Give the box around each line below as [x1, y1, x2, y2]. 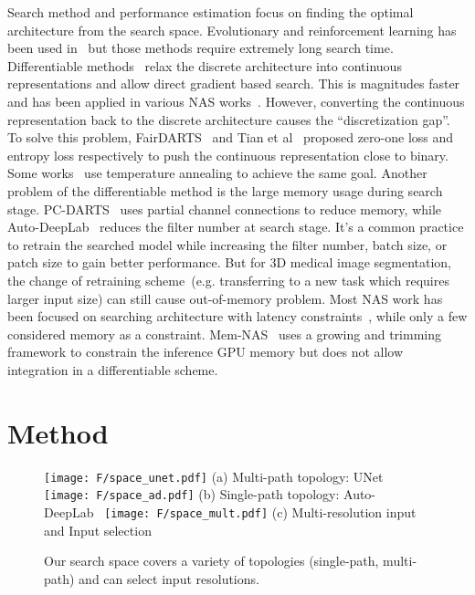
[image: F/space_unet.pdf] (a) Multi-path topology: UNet [44, 466, 384, 485]
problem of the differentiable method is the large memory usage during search [7, 181, 443, 200]
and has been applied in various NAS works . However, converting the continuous [7, 91, 465, 110]
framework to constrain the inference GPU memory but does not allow [7, 342, 404, 361]
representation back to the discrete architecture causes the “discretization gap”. [7, 110, 450, 129]
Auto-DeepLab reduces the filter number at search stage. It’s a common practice [7, 217, 464, 236]
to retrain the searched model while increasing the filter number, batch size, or [7, 235, 448, 254]
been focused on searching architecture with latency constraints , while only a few [7, 307, 468, 326]
